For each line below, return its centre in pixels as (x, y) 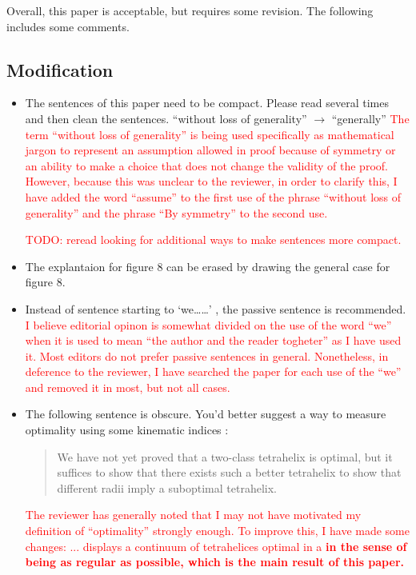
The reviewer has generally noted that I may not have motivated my (193, 515)
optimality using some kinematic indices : (127, 430)
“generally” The (370, 118)
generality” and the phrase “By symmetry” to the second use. (176, 212)
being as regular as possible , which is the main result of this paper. (214, 562)
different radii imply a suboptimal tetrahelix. (167, 487)
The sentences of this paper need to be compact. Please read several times (207, 103)
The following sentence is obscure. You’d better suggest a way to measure (206, 414)
